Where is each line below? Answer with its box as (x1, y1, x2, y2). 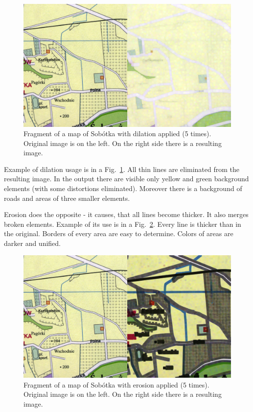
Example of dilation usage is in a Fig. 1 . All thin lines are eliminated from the (4, 164, 240, 174)
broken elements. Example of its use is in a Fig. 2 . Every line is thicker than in (4, 218, 241, 229)
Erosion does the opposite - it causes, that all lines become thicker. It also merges (4, 209, 249, 219)
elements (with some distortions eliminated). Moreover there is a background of (4, 183, 242, 194)
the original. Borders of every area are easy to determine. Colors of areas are (4, 228, 233, 239)
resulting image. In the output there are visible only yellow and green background (4, 173, 249, 184)
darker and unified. (4, 238, 61, 248)
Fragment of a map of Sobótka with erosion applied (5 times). (23, 379, 209, 389)
